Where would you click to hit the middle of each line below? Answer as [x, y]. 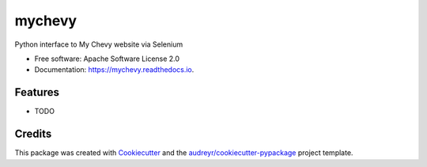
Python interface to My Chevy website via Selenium [99, 44]
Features [37, 92]
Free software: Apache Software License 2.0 [107, 59]
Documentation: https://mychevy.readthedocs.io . [114, 70]
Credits [33, 134]
